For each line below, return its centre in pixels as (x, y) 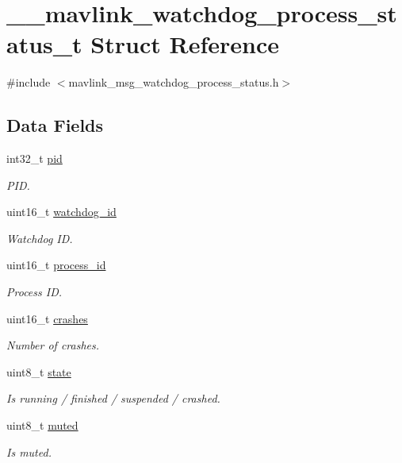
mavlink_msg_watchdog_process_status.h (174, 82)
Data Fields (55, 125)
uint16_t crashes (47, 318)
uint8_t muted (42, 425)
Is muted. (29, 451)
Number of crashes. (53, 345)
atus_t (44, 44)
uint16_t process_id (56, 265)
